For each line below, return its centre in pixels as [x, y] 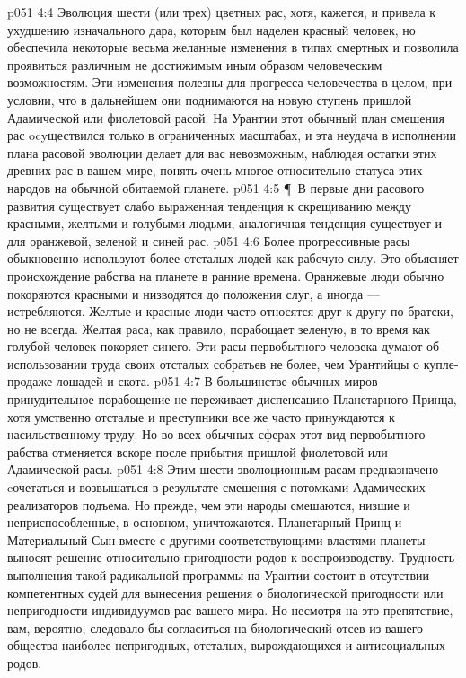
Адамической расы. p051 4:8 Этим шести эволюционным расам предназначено [223, 469]
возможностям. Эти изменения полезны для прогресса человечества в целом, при [230, 82]
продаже [30, 381]
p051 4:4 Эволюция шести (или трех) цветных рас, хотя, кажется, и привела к [222, 12]
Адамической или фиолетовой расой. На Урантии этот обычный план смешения [226, 117]
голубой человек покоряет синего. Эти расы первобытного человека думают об [224, 346]
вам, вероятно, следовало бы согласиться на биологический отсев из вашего [215, 627]
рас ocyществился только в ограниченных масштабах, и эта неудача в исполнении [232, 135]
